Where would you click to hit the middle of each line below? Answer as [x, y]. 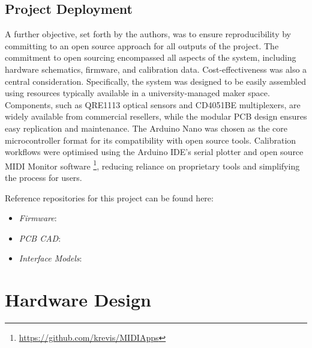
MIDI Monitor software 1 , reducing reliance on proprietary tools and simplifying [152, 165]
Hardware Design [78, 300]
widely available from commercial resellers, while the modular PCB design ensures [156, 116]
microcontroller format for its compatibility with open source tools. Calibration [151, 140]
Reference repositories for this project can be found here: [109, 197]
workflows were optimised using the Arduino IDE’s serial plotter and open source [154, 152]
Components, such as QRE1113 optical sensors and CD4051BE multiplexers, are [153, 104]
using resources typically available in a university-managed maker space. [137, 93]
